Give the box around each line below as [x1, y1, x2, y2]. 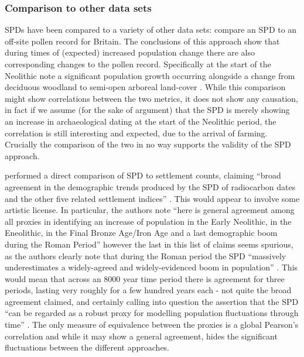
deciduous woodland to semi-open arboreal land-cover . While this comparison [5, 81, 286, 93]
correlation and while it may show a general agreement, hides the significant [5, 329, 278, 342]
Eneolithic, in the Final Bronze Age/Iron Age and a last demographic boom [5, 226, 278, 239]
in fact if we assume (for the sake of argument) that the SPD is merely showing [5, 104, 290, 116]
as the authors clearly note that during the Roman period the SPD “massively [5, 249, 286, 262]
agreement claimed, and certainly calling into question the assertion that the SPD [5, 295, 299, 307]
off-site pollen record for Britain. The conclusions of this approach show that [5, 35, 280, 47]
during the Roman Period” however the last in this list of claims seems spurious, [5, 238, 293, 250]
